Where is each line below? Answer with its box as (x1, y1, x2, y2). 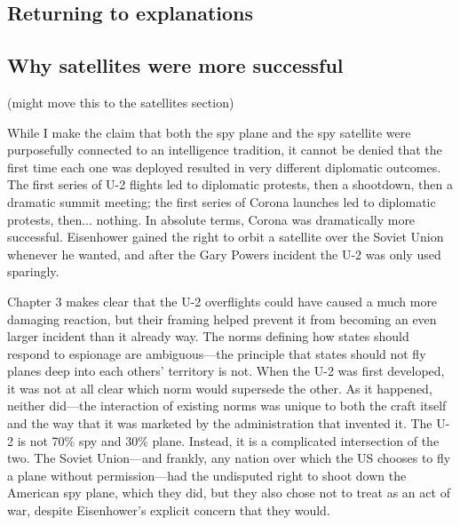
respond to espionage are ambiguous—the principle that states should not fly (7, 344, 426, 362)
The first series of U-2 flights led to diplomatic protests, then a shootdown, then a (7, 175, 453, 194)
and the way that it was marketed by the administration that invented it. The (7, 414, 432, 433)
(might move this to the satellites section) (7, 92, 234, 111)
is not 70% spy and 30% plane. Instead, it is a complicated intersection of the (17, 431, 440, 449)
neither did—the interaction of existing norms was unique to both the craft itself (7, 396, 447, 415)
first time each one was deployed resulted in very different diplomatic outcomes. (7, 157, 441, 176)
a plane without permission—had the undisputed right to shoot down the (7, 465, 407, 484)
